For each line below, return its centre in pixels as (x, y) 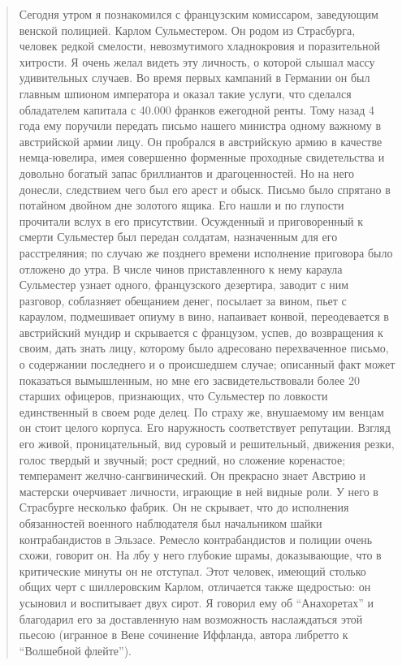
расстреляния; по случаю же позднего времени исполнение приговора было (206, 252)
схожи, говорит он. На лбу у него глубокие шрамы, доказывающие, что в (200, 555)
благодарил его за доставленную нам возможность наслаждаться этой (191, 618)
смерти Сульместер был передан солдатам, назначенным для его (178, 237)
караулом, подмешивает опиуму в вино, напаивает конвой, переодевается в (204, 316)
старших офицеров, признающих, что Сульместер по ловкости (173, 396)
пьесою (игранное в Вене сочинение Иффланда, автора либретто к (184, 635)
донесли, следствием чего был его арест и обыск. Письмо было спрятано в (205, 189)
